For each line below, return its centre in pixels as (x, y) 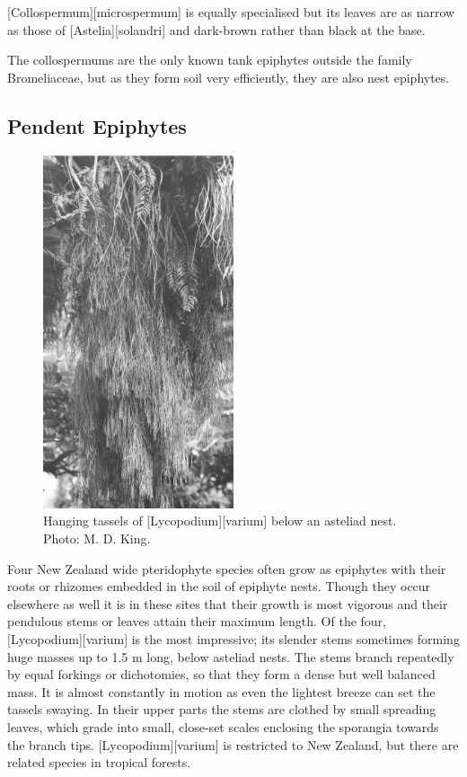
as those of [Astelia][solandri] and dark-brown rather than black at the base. (216, 29)
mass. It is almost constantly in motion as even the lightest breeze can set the (221, 691)
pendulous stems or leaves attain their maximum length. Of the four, (197, 621)
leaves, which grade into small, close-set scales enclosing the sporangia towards (223, 726)
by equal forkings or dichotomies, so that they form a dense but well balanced (221, 674)
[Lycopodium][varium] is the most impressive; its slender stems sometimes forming (233, 639)
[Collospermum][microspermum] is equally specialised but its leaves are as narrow (231, 12)
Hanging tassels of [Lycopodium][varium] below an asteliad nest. (220, 521)
